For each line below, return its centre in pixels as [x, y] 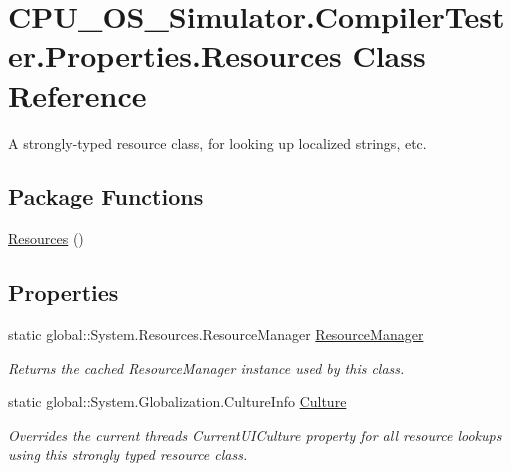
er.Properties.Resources [175, 55]
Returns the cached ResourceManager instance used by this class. [206, 367]
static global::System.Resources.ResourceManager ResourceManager [216, 334]
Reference [77, 94]
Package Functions [106, 196]
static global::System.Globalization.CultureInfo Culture [177, 401]
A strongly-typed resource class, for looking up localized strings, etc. [217, 142]
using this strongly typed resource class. [128, 454]
